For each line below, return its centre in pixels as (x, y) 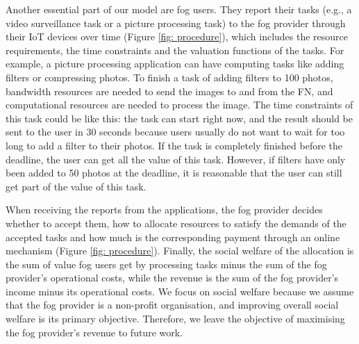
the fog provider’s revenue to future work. (94, 332)
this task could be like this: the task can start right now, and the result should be (179, 118)
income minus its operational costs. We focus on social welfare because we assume (180, 291)
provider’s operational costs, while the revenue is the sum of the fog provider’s (172, 278)
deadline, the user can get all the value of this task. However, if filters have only (176, 159)
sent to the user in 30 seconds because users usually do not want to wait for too (175, 132)
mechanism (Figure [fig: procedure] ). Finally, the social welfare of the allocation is (180, 251)
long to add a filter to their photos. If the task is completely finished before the (174, 145)
